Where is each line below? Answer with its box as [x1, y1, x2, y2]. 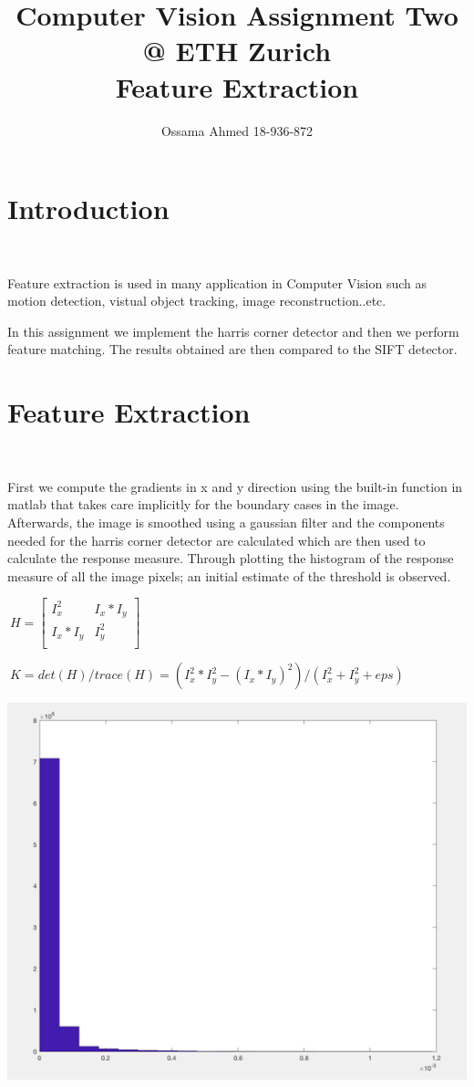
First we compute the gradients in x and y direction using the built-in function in [7, 476, 463, 496]
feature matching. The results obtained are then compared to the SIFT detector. [7, 340, 458, 359]
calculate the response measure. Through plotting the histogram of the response [7, 549, 454, 568]
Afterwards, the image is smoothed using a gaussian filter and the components [7, 512, 445, 531]
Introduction [7, 190, 170, 227]
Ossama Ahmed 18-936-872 [160, 120, 314, 140]
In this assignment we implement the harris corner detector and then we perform [7, 321, 459, 340]
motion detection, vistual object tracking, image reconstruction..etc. [7, 291, 386, 310]
